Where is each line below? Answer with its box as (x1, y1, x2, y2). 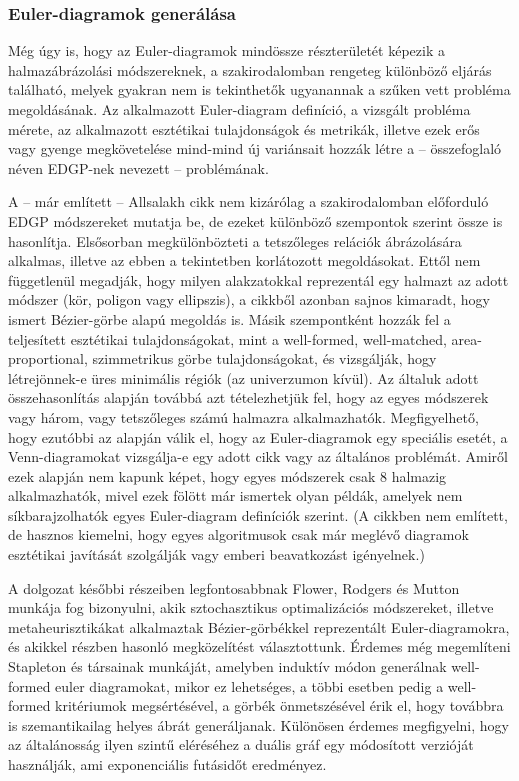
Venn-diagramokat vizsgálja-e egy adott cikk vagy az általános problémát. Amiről (8, 446, 508, 467)
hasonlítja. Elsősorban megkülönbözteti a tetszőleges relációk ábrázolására (8, 230, 462, 251)
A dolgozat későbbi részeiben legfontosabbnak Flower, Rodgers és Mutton (8, 577, 460, 598)
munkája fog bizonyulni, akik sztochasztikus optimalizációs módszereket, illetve (8, 597, 494, 618)
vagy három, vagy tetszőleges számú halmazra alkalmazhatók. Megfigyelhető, (8, 406, 479, 427)
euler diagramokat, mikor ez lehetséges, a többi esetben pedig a (55, 675, 444, 696)
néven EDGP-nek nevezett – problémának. (8, 157, 269, 178)
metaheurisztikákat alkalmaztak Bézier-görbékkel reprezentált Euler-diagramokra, (8, 616, 510, 637)
